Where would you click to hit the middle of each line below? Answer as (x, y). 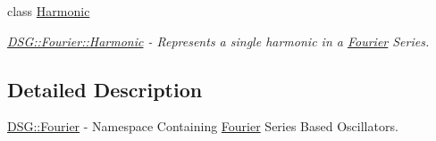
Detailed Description (105, 89)
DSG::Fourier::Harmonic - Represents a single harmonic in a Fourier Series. (218, 41)
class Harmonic (49, 11)
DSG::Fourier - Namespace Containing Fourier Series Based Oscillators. (203, 126)
